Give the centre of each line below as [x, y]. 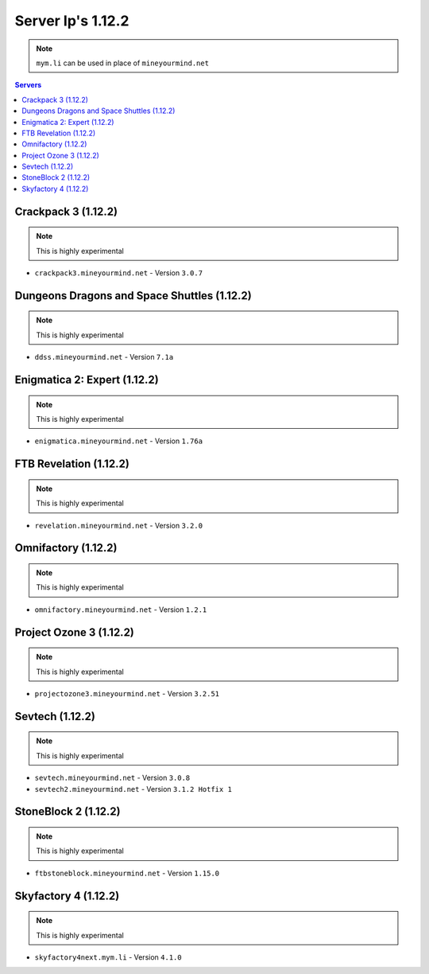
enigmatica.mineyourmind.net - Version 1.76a [118, 441]
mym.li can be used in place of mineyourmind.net [123, 63]
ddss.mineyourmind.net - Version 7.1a [104, 357]
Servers [28, 85]
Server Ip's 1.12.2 [72, 21]
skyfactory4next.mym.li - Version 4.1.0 [108, 957]
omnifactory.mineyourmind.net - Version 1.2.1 [121, 610]
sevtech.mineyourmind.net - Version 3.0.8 [112, 778]
